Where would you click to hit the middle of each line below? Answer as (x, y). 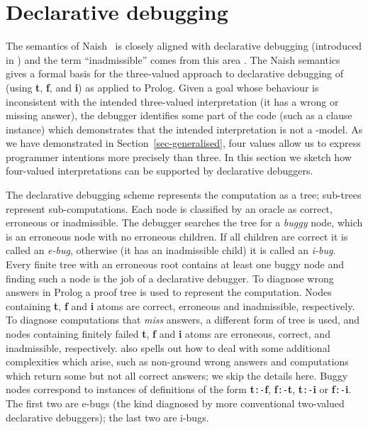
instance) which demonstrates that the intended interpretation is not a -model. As (184, 129)
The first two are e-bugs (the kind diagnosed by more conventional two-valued (175, 403)
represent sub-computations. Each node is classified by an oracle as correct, (169, 208)
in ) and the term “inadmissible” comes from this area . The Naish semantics (173, 59)
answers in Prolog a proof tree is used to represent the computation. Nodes (169, 292)
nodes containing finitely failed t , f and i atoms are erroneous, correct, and (168, 333)
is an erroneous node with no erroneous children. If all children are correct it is (177, 236)
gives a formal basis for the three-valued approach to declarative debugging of (175, 73)
